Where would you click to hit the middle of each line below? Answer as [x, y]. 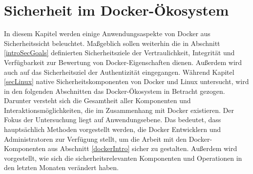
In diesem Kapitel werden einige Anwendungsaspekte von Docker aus [107, 33]
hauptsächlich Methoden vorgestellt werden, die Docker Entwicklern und [113, 129]
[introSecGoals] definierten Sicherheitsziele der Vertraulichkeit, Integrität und [119, 53]
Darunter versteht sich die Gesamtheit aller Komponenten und [97, 100]
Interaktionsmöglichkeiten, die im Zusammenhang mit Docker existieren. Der [119, 110]
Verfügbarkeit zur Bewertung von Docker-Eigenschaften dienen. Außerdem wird [123, 62]
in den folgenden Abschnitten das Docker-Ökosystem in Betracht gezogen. [115, 91]
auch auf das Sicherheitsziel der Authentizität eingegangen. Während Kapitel [119, 72]
